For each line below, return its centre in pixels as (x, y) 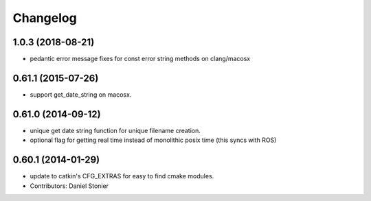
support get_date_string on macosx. (81, 94)
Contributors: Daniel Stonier (69, 186)
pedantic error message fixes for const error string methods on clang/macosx (140, 59)
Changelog (45, 18)
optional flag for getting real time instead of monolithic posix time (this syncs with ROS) (153, 140)
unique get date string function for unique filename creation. (115, 130)
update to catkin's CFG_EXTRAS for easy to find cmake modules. (122, 176)
